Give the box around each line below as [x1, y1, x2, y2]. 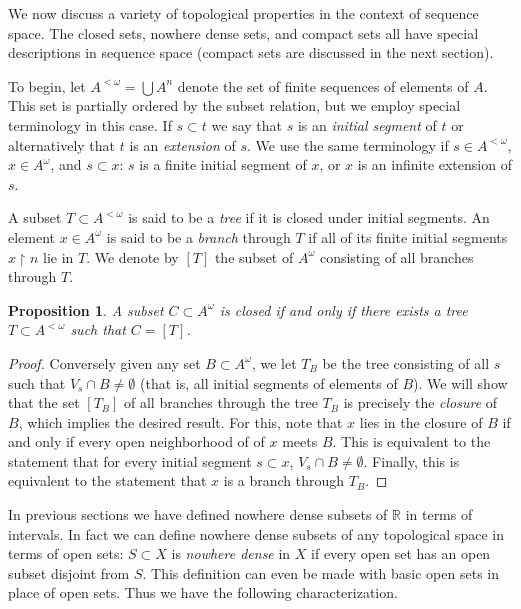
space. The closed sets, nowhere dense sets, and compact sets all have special [8, 22, 479, 43]
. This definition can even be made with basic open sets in [142, 562, 499, 583]
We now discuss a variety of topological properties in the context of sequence [8, 3, 479, 23]
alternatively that [8, 134, 116, 155]
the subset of [214, 246, 294, 267]
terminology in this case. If [8, 114, 172, 135]
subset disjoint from [8, 562, 130, 583]
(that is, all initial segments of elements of [140, 372, 398, 393]
